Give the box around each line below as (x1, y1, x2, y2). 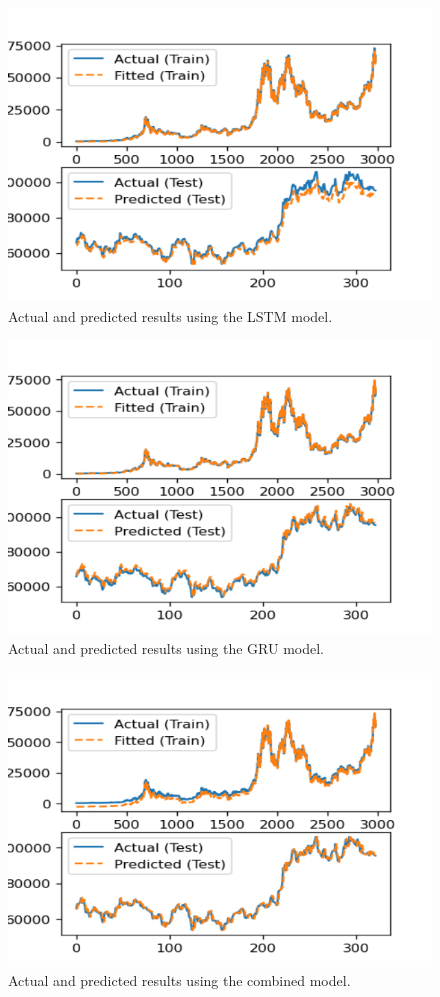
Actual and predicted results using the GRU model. (8, 638, 324, 658)
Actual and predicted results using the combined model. (8, 970, 351, 991)
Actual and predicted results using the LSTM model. (8, 305, 333, 326)
